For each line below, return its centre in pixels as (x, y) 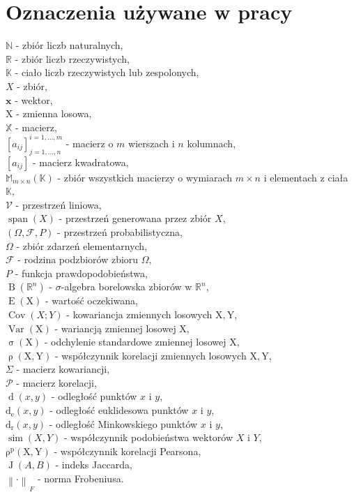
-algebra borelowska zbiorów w (126, 287)
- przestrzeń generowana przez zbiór (135, 218)
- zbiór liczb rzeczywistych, (72, 58)
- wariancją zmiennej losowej (115, 328)
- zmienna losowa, (54, 113)
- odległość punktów (94, 396)
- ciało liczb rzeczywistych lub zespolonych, (107, 72)
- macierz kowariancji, (63, 369)
